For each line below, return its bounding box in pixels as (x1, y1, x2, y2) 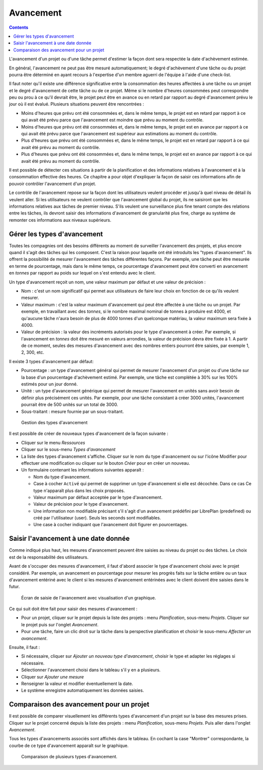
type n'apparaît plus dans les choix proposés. (33, 488, 125, 493)
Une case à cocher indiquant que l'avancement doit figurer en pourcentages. (33, 522, 188, 528)
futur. (9, 584, 20, 590)
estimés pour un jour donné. (21, 381, 78, 387)
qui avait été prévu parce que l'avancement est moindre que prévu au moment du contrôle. (21, 117, 204, 123)
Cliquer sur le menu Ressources (21, 440, 85, 446)
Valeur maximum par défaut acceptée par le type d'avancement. (33, 494, 163, 500)
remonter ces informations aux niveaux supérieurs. (9, 217, 112, 223)
